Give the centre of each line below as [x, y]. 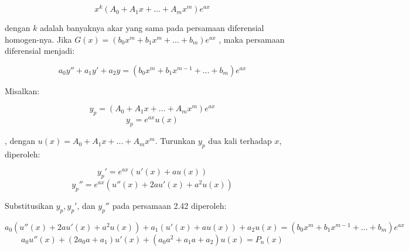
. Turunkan [175, 141]
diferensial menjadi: [40, 51]
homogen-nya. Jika [38, 39]
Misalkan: [22, 90]
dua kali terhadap [240, 141]
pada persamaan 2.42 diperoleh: [169, 206]
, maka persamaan [252, 39]
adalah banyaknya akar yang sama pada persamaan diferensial [152, 28]
